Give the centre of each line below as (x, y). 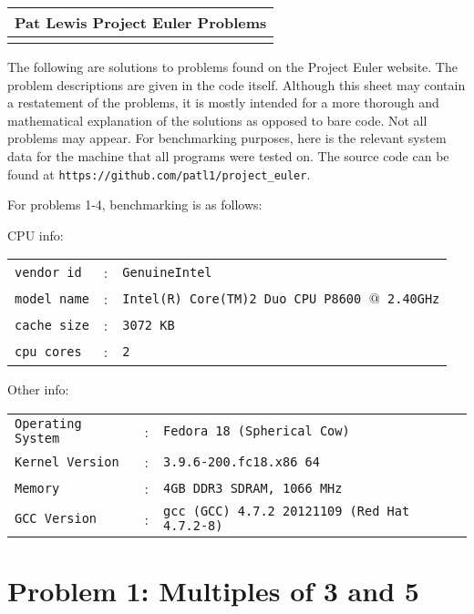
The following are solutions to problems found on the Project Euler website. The (232, 67)
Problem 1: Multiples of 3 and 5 (213, 591)
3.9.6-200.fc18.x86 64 (242, 461)
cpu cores (48, 351)
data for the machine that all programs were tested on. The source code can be (228, 155)
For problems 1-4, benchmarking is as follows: (135, 205)
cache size (52, 325)
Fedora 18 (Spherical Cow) (257, 431)
